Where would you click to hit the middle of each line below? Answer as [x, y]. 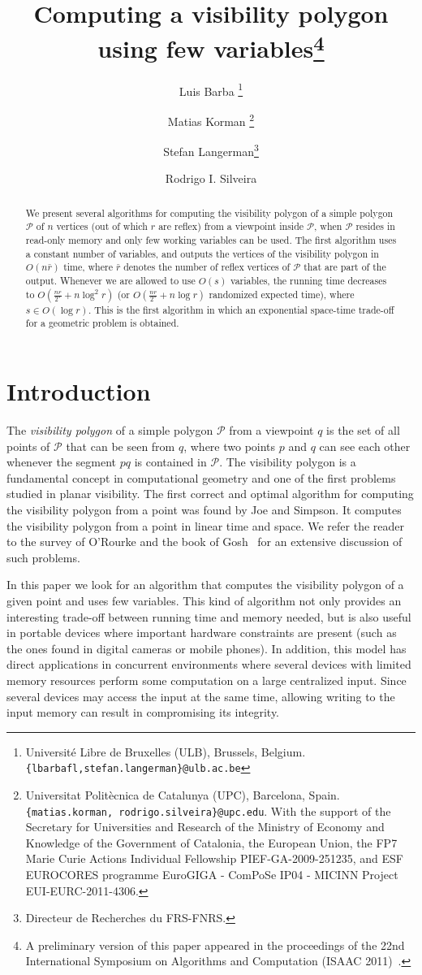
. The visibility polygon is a [288, 462]
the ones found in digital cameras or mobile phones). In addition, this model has [207, 648]
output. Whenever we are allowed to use [110, 281]
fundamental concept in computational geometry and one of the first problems [201, 477]
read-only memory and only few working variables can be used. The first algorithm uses [211, 240]
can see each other [365, 446]
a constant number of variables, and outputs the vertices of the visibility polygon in [202, 253]
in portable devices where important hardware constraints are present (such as [202, 633]
